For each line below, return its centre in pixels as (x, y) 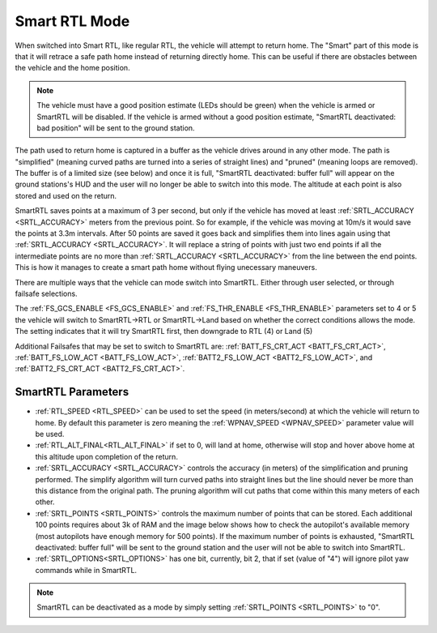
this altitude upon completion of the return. (106, 456)
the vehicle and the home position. (72, 68)
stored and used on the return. (66, 195)
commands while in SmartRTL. (86, 570)
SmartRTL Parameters (72, 392)
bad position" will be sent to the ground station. (116, 128)
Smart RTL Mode (72, 21)
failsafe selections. (46, 293)
